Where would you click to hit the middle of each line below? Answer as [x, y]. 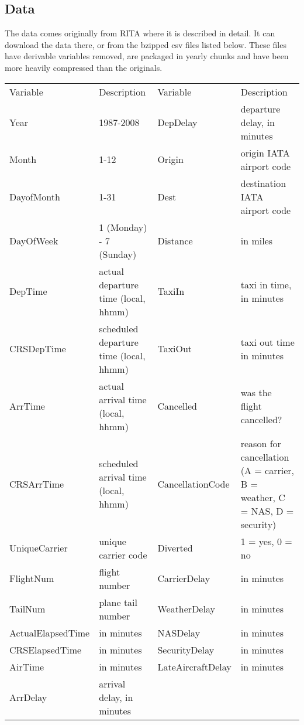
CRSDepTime [38, 349]
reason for [261, 443]
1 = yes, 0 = [266, 541]
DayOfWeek [34, 240]
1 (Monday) [123, 227]
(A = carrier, [267, 470]
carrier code [123, 554]
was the [256, 393]
